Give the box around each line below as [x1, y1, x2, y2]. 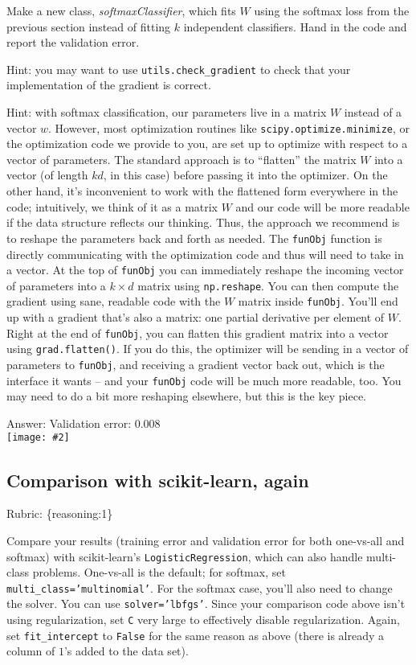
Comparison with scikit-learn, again [6, 467, 309, 492]
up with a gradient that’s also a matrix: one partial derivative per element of [6, 309, 385, 326]
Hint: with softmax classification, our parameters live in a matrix [6, 104, 327, 121]
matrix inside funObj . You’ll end [238, 293, 398, 310]
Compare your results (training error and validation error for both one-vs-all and [6, 532, 405, 548]
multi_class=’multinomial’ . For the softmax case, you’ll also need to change [6, 579, 393, 596]
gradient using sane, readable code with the [6, 293, 221, 310]
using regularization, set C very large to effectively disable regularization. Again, [6, 611, 400, 628]
